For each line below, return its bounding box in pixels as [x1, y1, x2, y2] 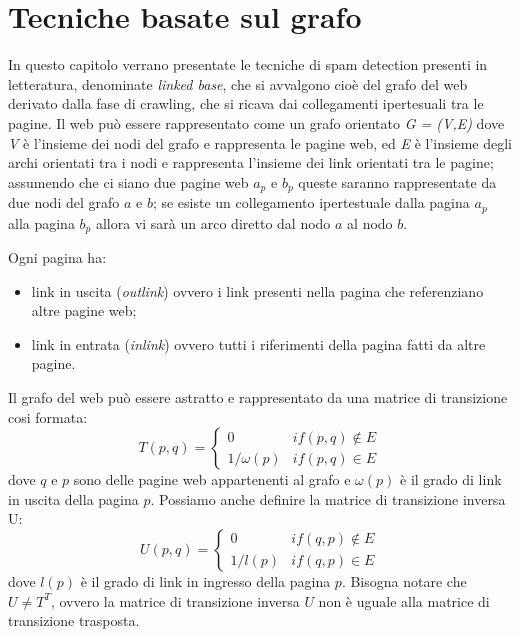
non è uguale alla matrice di [318, 590, 490, 611]
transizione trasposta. [8, 610, 140, 631]
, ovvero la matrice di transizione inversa [50, 590, 300, 611]
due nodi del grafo [8, 192, 120, 213]
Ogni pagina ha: [8, 247, 107, 268]
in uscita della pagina [8, 488, 139, 509]
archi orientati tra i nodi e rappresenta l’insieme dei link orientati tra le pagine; [8, 152, 494, 173]
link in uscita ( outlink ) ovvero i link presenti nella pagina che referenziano [31, 280, 484, 301]
